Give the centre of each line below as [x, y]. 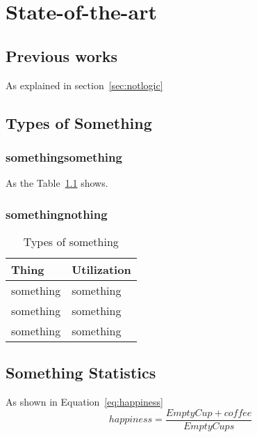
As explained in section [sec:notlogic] [84, 85]
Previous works [62, 55]
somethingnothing [57, 214]
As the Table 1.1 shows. [57, 183]
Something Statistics [81, 373]
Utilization [101, 269]
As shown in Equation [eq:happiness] [84, 402]
